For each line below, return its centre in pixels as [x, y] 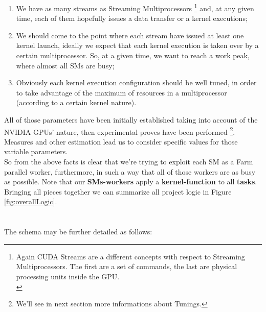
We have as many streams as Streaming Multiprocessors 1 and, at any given [135, 7]
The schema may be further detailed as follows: [78, 232]
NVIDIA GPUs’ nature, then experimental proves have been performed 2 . [120, 131]
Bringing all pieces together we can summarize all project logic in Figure [118, 191]
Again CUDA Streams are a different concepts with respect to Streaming [130, 256]
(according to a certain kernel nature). [76, 102]
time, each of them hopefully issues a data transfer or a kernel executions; [132, 18]
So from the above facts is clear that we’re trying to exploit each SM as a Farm [129, 162]
